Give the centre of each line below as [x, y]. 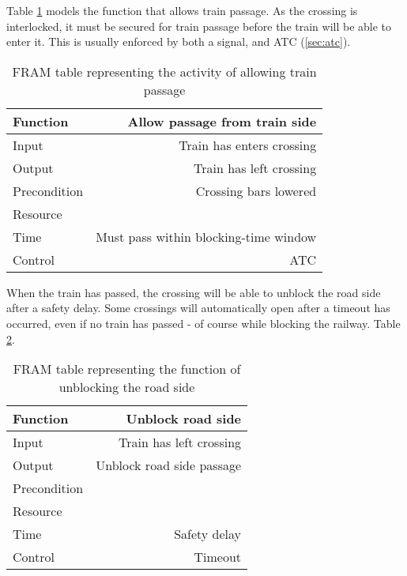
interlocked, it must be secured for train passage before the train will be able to [199, 26]
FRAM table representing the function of [127, 369]
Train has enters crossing [248, 145]
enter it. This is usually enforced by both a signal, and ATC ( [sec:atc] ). [179, 41]
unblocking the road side [127, 387]
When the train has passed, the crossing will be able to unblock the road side [194, 292]
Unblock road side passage [169, 465]
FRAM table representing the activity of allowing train [164, 71]
